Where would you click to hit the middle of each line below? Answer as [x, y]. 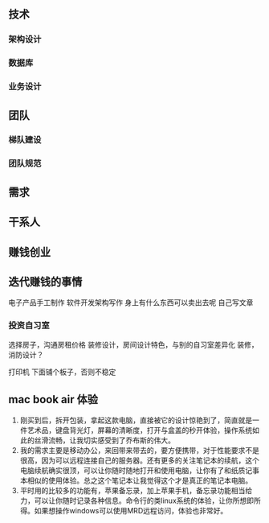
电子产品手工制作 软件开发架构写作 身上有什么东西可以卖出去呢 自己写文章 [131, 303]
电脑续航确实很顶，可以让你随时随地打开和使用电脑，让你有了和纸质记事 [139, 471]
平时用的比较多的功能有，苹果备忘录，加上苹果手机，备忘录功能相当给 [136, 491]
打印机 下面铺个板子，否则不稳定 [62, 372]
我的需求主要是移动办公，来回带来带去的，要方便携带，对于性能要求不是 [139, 451]
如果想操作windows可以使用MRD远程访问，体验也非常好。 [131, 511]
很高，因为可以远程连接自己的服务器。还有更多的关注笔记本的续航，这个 [139, 460]
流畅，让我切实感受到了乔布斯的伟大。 [111, 440]
